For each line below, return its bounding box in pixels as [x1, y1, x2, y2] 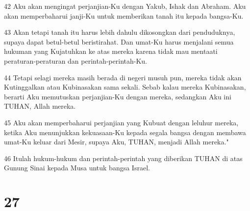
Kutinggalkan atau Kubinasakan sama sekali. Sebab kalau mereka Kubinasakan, [4, 82, 246, 92]
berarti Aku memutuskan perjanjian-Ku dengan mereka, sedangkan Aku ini [4, 91, 231, 101]
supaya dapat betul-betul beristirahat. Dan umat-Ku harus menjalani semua [4, 36, 234, 47]
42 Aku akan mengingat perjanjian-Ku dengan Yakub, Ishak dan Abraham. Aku [4, 1, 246, 11]
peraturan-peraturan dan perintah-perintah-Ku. [4, 55, 147, 66]
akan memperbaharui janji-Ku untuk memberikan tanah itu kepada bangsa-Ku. [4, 10, 244, 21]
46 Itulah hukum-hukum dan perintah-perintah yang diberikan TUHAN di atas [4, 153, 243, 163]
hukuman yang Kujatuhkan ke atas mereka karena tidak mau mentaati [4, 46, 218, 56]
